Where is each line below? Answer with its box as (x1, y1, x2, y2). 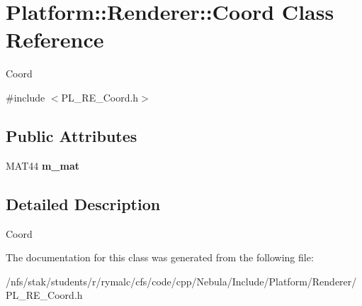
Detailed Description (6, 192, 161, 214)
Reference (6, 25, 104, 54)
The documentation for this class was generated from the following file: (6, 250, 314, 265)
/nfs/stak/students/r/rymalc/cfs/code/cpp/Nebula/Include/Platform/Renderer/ (6, 273, 357, 288)
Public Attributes (6, 124, 137, 146)
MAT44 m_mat (6, 158, 80, 173)
